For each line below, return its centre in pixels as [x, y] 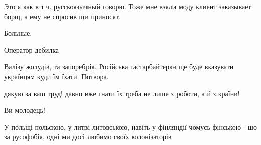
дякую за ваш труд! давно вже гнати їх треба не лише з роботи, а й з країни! [122, 93]
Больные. [18, 33]
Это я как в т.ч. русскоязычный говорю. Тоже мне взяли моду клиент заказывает [128, 6]
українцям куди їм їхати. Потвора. [56, 76]
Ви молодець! [25, 110]
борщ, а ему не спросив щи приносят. [62, 16]
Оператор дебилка [32, 49]
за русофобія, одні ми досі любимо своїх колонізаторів [88, 137]
